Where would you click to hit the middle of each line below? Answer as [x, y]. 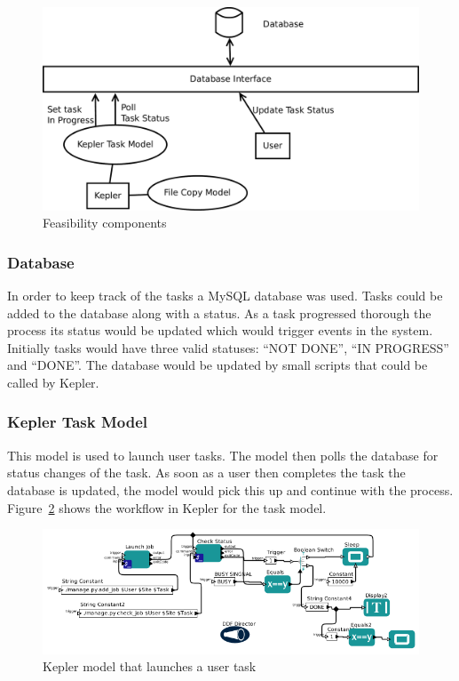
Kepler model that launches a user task [150, 666]
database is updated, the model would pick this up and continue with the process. [230, 489]
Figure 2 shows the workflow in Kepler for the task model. [167, 507]
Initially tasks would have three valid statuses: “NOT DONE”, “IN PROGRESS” [228, 347]
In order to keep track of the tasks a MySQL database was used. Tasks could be [225, 295]
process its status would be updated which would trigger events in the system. [220, 330]
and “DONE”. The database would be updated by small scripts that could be [218, 365]
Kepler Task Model [78, 422]
